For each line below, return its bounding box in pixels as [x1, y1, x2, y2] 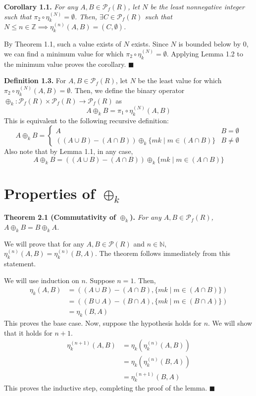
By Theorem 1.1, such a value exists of [4, 39, 121, 49]
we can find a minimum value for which [4, 48, 124, 58]
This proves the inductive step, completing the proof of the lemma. [4, 383, 207, 393]
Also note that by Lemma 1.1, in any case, [4, 146, 133, 156]
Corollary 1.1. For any [4, 1, 78, 11]
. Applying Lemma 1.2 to [166, 48, 243, 58]
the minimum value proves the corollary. [4, 58, 126, 69]
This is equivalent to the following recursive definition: [4, 115, 169, 125]
